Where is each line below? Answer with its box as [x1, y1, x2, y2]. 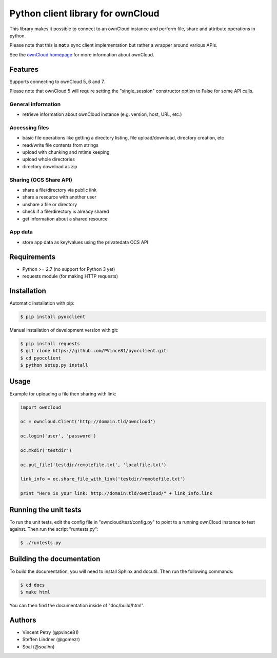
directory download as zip [22, 163, 77, 169]
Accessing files [9, 124, 49, 131]
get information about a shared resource [22, 215, 108, 222]
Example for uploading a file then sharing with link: [9, 390, 116, 397]
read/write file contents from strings [22, 142, 98, 148]
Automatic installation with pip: [9, 300, 74, 306]
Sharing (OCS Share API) [9, 176, 73, 183]
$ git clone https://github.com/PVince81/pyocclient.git [20, 348, 167, 354]
